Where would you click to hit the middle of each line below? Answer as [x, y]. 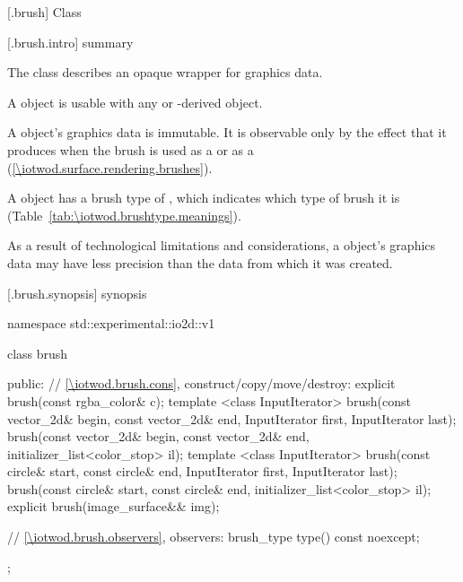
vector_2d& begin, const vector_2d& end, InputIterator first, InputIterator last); [232, 418]
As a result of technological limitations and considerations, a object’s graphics [222, 245]
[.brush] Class [44, 12]
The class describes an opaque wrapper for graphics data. [165, 72]
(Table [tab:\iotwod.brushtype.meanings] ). [124, 215]
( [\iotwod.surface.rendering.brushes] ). [110, 167]
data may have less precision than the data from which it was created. [200, 262]
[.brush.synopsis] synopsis [77, 293]
